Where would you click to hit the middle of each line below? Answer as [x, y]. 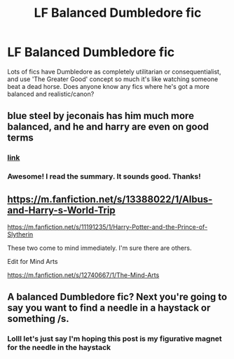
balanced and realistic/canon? [51, 94]
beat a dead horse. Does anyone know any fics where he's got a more [109, 86]
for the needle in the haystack [59, 348]
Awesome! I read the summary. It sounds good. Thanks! [104, 176]
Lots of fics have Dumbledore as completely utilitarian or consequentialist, [114, 71]
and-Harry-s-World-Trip [61, 210]
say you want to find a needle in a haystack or [109, 308]
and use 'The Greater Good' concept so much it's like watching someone [113, 79]
